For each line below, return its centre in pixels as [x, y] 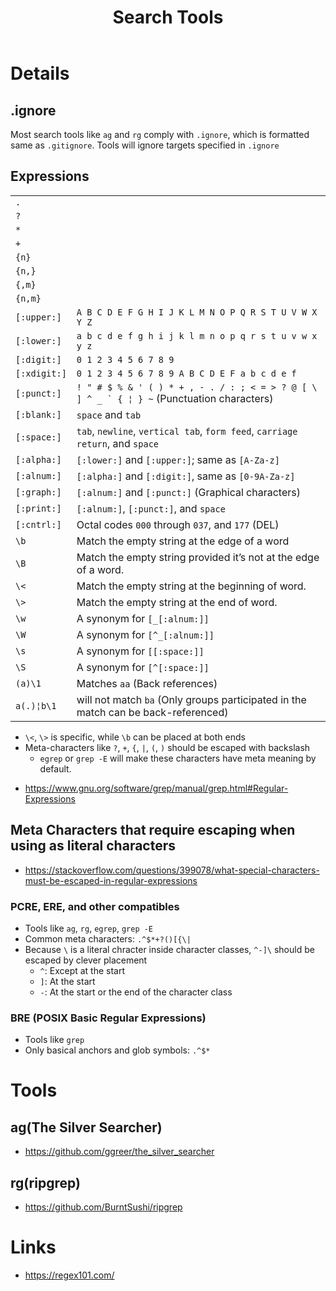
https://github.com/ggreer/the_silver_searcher [119, 1152]
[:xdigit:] [41, 373]
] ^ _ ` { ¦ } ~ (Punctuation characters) [175, 398]
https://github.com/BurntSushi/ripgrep [103, 1207]
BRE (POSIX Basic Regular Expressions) [108, 1018]
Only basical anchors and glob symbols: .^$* [117, 1050]
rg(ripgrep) [45, 1182]
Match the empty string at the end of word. [177, 602]
